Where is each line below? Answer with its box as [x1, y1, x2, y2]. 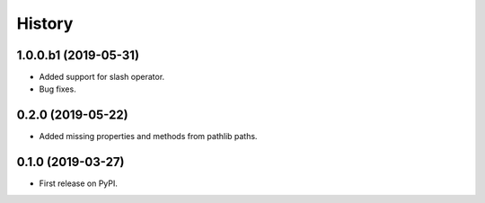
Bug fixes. [39, 84, 76, 94]
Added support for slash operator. [39, 72, 165, 83]
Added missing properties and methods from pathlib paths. [39, 131, 258, 142]
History [16, 13, 74, 33]
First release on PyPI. [39, 178, 119, 189]
